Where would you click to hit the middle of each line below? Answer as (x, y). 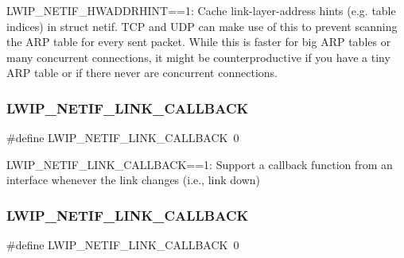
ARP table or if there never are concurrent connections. (142, 73)
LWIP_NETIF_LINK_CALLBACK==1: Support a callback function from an (200, 164)
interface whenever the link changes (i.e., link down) (134, 180)
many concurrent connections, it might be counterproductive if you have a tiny (198, 57)
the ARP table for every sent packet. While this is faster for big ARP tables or (199, 42)
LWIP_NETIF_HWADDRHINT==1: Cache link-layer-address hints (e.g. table (201, 10)
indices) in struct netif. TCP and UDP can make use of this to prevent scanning (202, 26)
